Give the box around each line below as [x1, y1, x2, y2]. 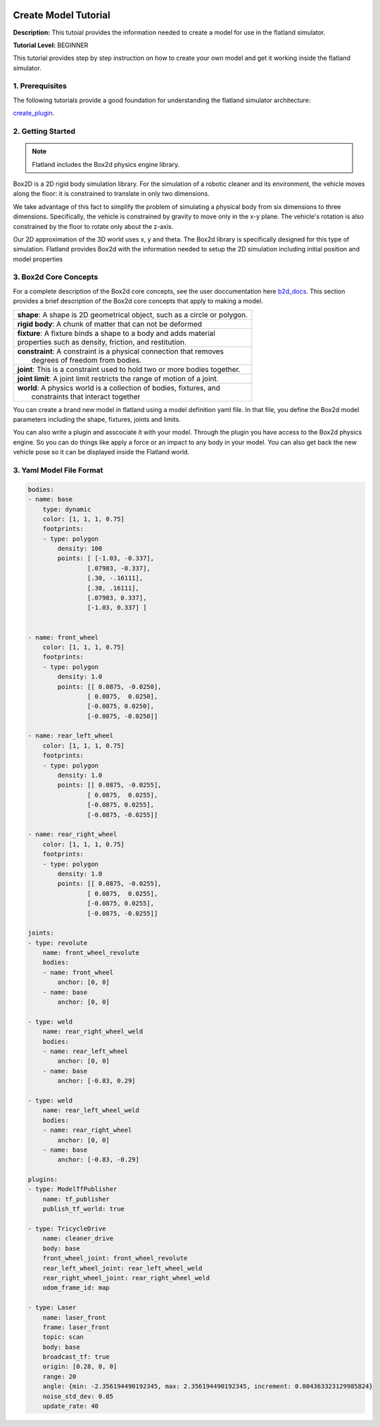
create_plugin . [13, 109, 55, 118]
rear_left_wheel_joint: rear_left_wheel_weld [42, 1264, 203, 1272]
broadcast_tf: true [42, 1353, 110, 1361]
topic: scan [42, 1333, 84, 1341]
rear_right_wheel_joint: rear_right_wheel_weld [42, 1273, 210, 1282]
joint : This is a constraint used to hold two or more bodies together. [17, 364, 241, 374]
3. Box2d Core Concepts [13, 272, 99, 282]
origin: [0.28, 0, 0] [42, 1363, 118, 1371]
